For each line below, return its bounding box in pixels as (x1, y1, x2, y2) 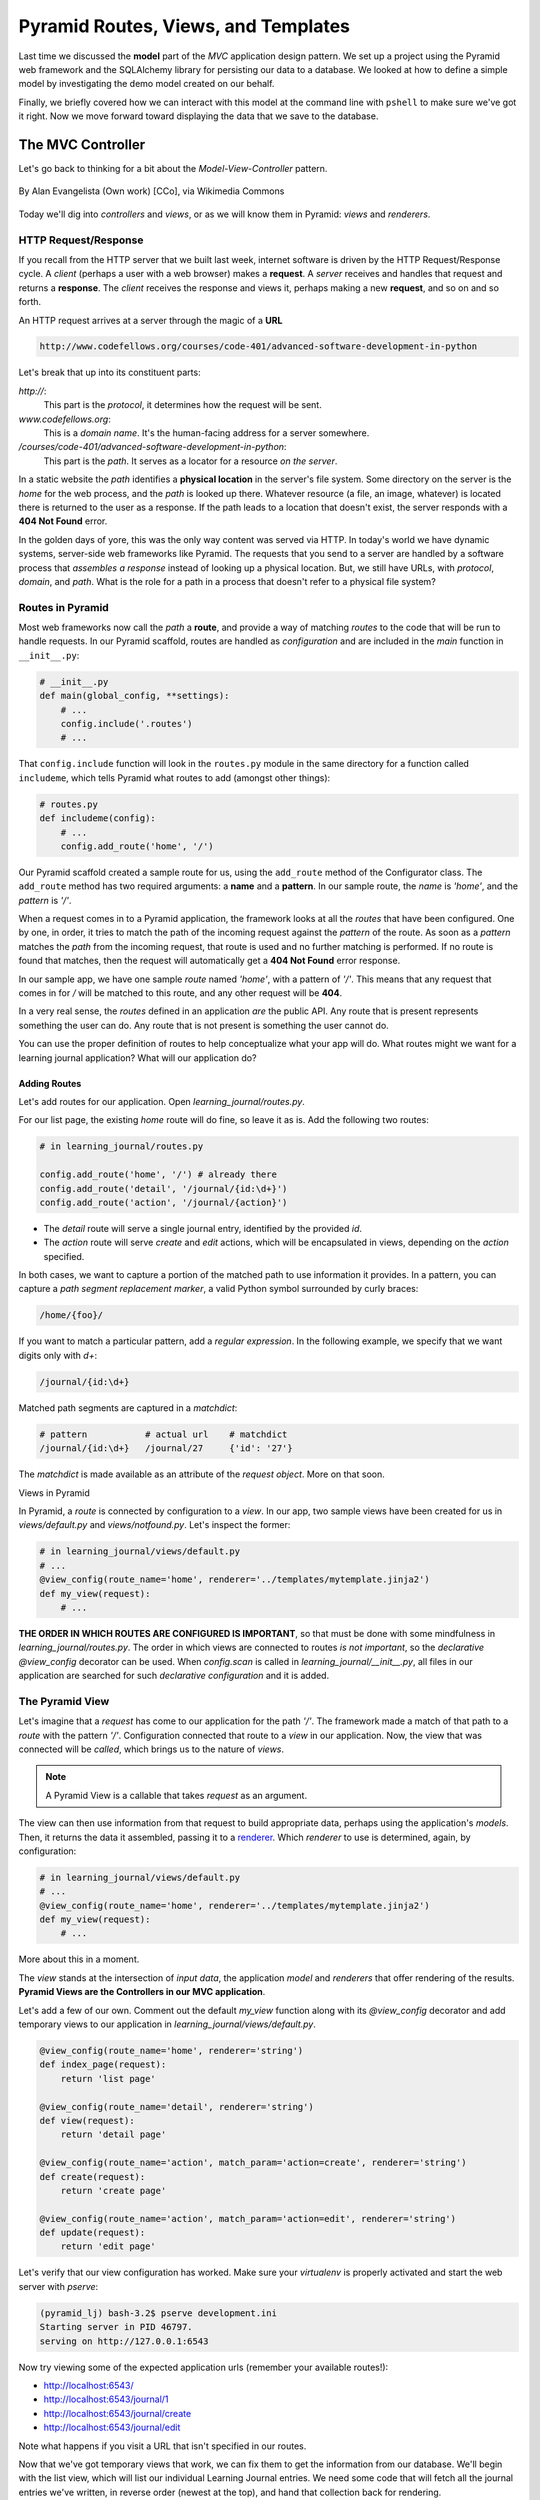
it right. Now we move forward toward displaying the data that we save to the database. (18, 110, 379, 122)
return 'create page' (60, 2185, 167, 2196)
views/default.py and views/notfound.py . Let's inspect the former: (18, 1519, 291, 1531)
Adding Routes (18, 1077, 82, 1089)
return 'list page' (60, 2073, 157, 2084)
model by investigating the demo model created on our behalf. (18, 78, 275, 90)
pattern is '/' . (18, 894, 72, 906)
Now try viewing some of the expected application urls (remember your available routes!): (18, 2361, 389, 2373)
